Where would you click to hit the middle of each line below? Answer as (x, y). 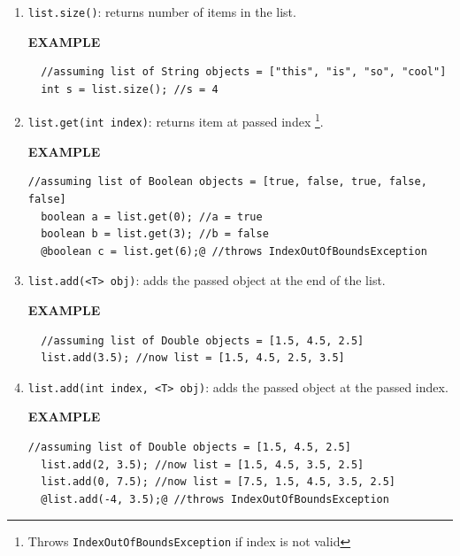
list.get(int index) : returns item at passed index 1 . (176, 120)
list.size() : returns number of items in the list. (162, 12)
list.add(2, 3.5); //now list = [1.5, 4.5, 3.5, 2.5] (203, 464)
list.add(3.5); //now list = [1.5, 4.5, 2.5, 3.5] (193, 358)
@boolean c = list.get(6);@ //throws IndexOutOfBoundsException (234, 251)
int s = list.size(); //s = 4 (130, 89)
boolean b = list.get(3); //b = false (155, 234)
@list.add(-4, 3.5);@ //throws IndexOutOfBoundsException (215, 499)
